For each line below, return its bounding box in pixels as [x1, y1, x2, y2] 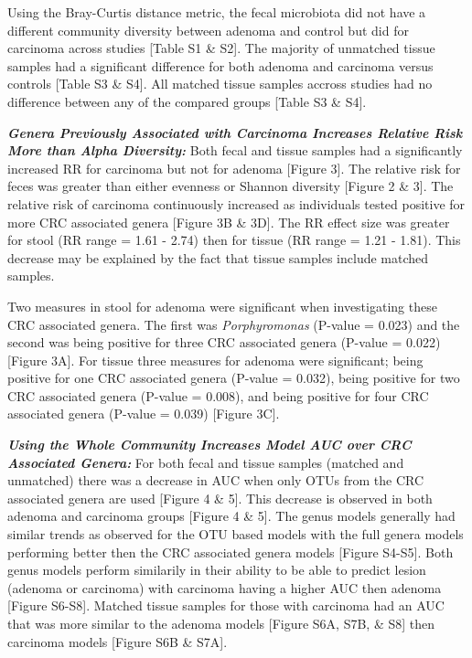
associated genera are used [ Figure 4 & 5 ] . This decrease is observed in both [7, 488, 433, 507]
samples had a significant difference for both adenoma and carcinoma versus [7, 56, 434, 75]
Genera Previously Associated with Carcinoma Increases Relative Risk [7, 122, 463, 142]
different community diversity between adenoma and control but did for [7, 20, 409, 39]
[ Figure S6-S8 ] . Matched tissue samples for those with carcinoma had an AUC [7, 596, 445, 615]
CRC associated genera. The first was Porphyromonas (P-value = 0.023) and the [7, 314, 460, 334]
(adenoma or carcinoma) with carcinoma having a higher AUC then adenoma [7, 578, 442, 597]
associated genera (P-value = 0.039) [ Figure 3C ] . [7, 404, 280, 423]
